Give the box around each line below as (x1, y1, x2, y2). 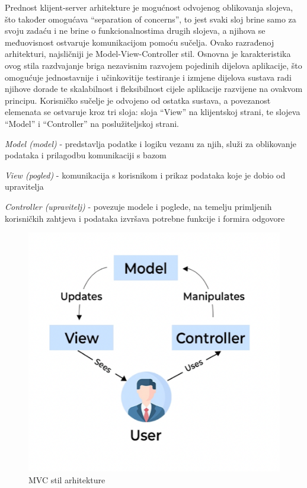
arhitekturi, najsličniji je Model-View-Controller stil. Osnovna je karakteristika (5, 47, 291, 60)
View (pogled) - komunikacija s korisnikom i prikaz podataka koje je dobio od (5, 168, 286, 181)
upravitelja (5, 180, 44, 193)
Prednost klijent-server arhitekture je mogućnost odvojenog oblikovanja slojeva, (5, 1, 293, 13)
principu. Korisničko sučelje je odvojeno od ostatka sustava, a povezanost (5, 94, 271, 106)
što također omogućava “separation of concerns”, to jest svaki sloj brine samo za (5, 12, 296, 25)
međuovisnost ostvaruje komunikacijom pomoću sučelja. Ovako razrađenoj (5, 36, 274, 48)
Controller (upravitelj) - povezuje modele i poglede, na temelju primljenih (5, 200, 272, 212)
